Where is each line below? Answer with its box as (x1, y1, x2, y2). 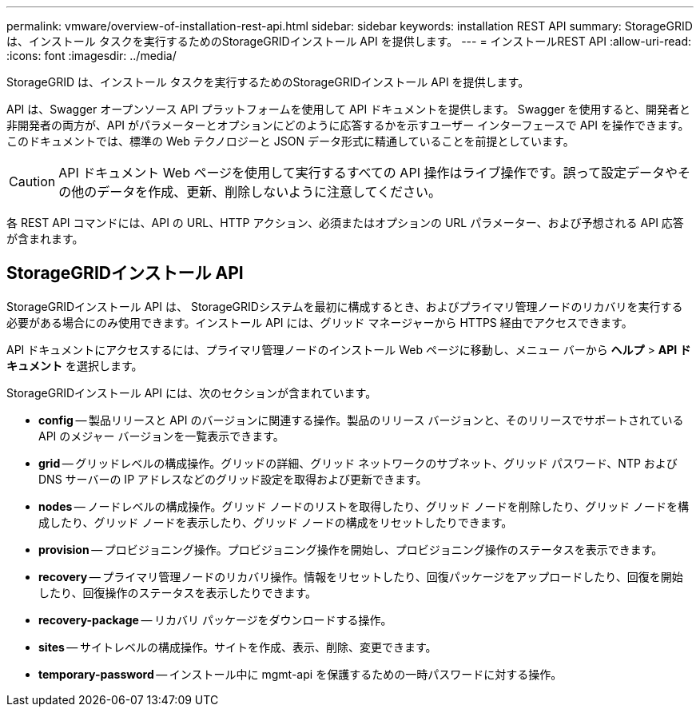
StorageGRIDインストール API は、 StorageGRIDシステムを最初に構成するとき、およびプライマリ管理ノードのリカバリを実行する (6, 299, 683, 313)
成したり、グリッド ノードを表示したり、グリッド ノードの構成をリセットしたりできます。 (38, 515, 513, 529)
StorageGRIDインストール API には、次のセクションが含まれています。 (6, 385, 377, 400)
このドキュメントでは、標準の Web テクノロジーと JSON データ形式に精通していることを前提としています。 (6, 134, 575, 148)
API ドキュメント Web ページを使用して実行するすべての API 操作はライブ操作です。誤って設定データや (58, 165, 678, 181)
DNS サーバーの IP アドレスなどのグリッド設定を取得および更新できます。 (38, 472, 428, 486)
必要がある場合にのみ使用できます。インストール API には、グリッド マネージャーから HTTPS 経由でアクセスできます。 (6, 315, 633, 329)
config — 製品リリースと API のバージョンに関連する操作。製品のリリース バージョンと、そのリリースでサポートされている (38, 412, 684, 427)
